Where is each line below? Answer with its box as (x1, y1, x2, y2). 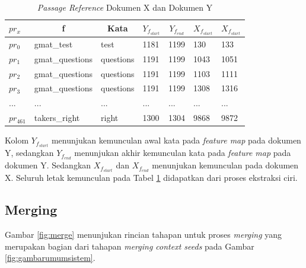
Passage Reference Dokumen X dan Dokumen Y (37, 1, 213, 13)
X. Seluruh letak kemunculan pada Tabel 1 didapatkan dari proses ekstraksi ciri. (5, 171, 298, 184)
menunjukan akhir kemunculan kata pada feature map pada (74, 146, 291, 159)
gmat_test (34, 37, 73, 50)
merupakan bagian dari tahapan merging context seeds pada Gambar (5, 240, 254, 252)
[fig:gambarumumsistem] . (5, 251, 95, 264)
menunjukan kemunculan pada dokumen (152, 159, 299, 171)
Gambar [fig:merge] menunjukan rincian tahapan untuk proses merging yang (5, 228, 282, 241)
